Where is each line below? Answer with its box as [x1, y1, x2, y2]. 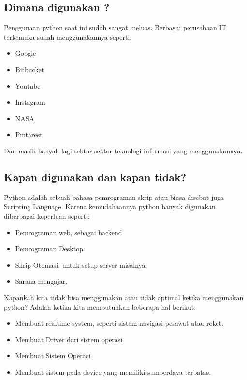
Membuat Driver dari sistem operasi [15, 334, 123, 344]
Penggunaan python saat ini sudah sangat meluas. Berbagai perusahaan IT [4, 22, 227, 32]
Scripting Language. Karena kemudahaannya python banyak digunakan [4, 201, 216, 212]
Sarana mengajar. [15, 276, 68, 286]
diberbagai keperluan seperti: [4, 211, 90, 221]
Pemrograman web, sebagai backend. [15, 227, 124, 237]
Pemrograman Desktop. [15, 243, 85, 254]
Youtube [15, 80, 41, 91]
